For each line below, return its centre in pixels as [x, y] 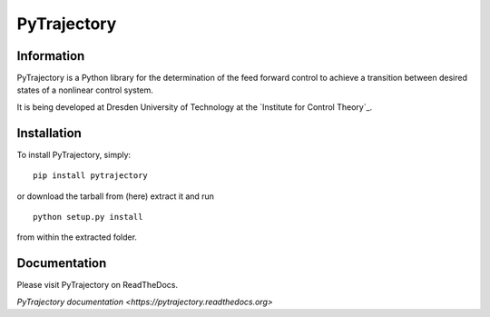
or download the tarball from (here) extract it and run [116, 196]
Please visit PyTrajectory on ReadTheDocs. [98, 285]
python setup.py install [88, 217]
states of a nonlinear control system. [85, 90]
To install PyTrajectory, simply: [74, 154]
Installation [49, 133]
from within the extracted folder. [77, 237]
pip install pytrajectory [91, 176]
